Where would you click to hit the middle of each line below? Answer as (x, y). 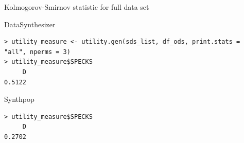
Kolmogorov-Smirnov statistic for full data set (77, 7)
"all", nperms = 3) (37, 52)
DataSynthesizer (30, 24)
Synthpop (19, 99)
